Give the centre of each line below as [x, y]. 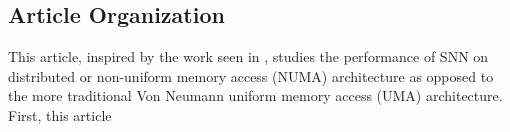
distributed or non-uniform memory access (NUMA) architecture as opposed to [251, 75]
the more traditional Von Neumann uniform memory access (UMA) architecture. [255, 95]
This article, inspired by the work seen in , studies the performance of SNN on [248, 56]
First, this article [60, 114]
